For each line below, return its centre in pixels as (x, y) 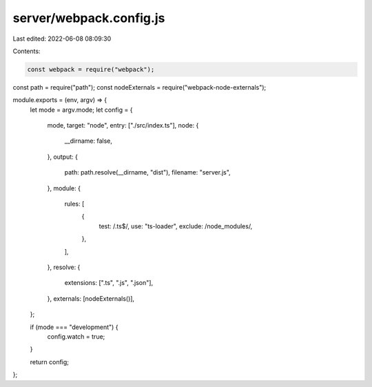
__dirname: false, (89, 141)
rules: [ (74, 204)
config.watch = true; (76, 336)
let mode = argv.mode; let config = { (81, 110)
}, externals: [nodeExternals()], (91, 298)
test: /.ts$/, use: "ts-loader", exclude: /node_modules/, (176, 226)
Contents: (27, 51)
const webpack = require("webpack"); (91, 69)
